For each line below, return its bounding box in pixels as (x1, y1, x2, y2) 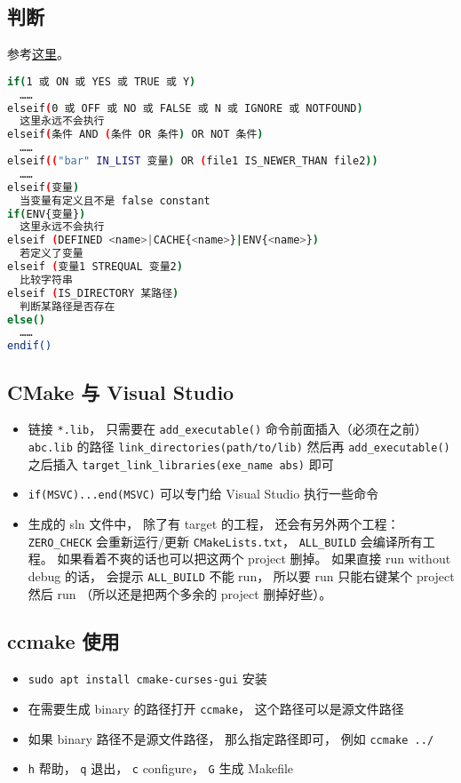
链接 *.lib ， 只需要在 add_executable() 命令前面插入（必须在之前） (28, 419, 427, 438)
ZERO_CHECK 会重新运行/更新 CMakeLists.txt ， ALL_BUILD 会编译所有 (28, 531, 423, 550)
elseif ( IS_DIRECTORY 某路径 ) (7, 286, 179, 300)
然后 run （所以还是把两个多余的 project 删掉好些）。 (28, 584, 332, 603)
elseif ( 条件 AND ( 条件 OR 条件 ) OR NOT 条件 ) (7, 128, 264, 141)
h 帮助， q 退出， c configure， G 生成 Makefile (28, 759, 294, 778)
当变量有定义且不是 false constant (20, 194, 211, 207)
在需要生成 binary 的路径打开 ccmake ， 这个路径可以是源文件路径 (28, 699, 404, 717)
